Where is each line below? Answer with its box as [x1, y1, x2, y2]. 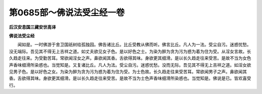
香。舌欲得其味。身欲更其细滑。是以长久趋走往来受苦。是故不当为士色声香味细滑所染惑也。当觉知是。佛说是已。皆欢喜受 [9, 75, 251, 81]
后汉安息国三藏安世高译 [9, 24, 56, 30]
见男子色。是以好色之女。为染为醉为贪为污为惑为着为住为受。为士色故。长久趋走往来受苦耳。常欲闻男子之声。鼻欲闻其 [9, 68, 247, 74]
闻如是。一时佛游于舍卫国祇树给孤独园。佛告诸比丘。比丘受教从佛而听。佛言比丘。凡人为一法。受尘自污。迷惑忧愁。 [17, 41, 251, 48]
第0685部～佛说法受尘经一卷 [9, 7, 125, 18]
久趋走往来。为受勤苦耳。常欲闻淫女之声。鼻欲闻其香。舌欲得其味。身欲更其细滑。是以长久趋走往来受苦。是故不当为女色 [9, 55, 251, 61]
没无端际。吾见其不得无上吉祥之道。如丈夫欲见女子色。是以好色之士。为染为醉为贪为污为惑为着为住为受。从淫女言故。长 [9, 48, 251, 54]
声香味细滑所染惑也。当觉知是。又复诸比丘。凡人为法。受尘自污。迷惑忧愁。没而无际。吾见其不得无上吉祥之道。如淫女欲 [9, 62, 251, 67]
